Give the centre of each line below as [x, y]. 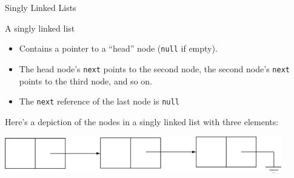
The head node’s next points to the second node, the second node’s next [154, 68]
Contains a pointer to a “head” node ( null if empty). [118, 48]
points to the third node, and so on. [85, 80]
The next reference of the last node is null [99, 101]
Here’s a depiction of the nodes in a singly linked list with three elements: [142, 121]
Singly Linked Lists [41, 7]
